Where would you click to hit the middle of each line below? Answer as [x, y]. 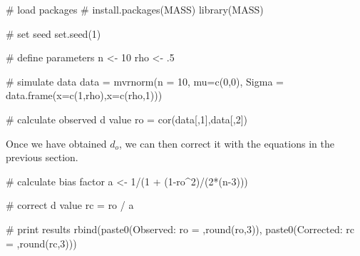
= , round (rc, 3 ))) [41, 243]
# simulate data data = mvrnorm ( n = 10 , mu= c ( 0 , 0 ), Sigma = [145, 81]
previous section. [42, 157]
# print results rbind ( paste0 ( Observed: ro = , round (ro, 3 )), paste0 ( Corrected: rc [180, 229]
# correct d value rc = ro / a [70, 205]
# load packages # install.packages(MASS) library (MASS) [135, 9]
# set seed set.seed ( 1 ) [53, 33]
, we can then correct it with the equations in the [227, 143]
